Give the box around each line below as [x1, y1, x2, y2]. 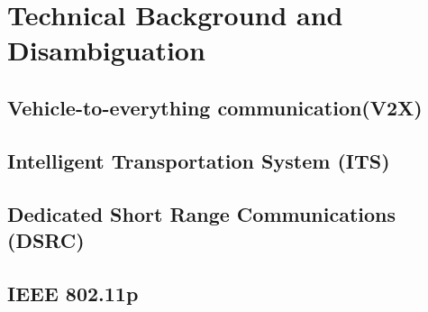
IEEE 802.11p [7, 279, 139, 307]
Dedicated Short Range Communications [7, 199, 396, 227]
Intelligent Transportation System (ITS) [7, 146, 390, 174]
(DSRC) [7, 225, 85, 253]
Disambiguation [7, 32, 205, 69]
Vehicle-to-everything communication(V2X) [7, 93, 423, 121]
